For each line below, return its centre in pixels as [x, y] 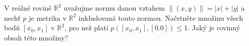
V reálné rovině [28, 8]
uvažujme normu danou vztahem [114, 8]
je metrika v [48, 17]
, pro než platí [86, 28]
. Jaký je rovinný [214, 28]
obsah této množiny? [36, 37]
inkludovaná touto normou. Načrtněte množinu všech [161, 17]
